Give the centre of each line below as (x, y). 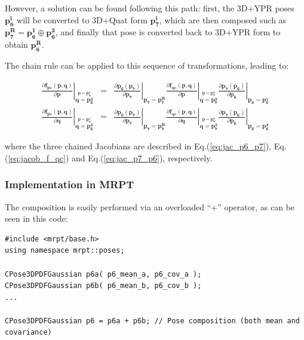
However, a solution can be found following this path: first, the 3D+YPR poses (150, 8)
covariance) (28, 333)
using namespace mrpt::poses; (65, 251)
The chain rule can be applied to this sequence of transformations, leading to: (147, 65)
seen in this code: (36, 218)
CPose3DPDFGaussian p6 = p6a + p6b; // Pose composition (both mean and (152, 321)
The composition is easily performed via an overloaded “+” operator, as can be (150, 206)
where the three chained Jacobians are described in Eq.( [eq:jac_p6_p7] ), (138, 146)
